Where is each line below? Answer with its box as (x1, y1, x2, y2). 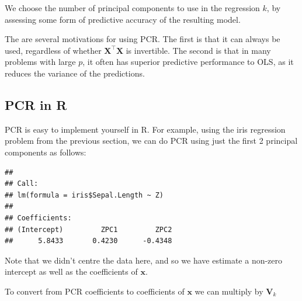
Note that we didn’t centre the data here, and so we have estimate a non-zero (5, 254, 283, 266)
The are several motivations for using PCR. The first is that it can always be (5, 33, 280, 45)
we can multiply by (195, 285, 263, 297)
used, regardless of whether (5, 44, 102, 56)
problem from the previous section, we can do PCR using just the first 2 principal (5, 134, 298, 147)
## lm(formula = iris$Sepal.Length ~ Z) (5, 191, 164, 199)
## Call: (5, 179, 39, 188)
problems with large (5, 56, 76, 68)
